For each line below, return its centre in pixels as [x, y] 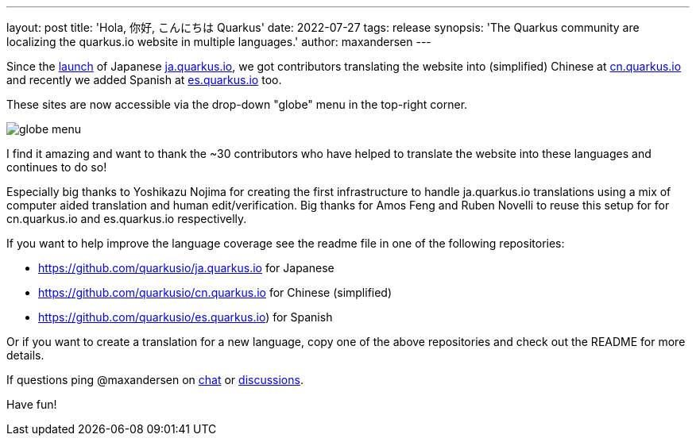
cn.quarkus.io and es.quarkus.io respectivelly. [127, 219]
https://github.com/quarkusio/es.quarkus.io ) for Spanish [186, 317]
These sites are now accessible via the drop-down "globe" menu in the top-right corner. [237, 104]
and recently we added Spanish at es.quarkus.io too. [144, 80]
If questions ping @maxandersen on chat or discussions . [155, 380]
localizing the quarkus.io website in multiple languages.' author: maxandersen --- [219, 42]
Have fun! [32, 404]
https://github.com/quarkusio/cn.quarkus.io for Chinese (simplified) [215, 292]
